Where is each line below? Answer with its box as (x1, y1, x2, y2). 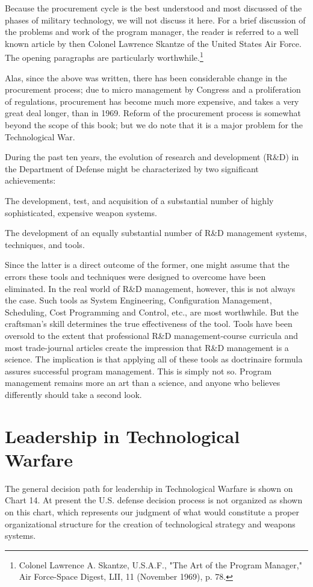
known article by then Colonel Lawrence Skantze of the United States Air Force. (5, 37, 302, 49)
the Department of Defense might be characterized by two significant (5, 162, 259, 175)
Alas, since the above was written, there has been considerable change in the (5, 71, 287, 84)
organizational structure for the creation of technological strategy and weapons (5, 517, 296, 530)
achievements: (5, 174, 56, 187)
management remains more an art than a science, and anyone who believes (5, 376, 280, 389)
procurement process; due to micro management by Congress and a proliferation (5, 83, 301, 96)
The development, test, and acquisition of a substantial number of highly (5, 194, 274, 207)
